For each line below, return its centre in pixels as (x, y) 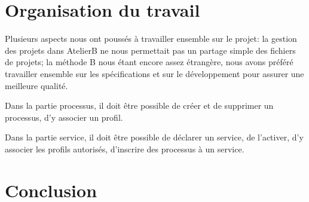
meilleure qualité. (36, 85)
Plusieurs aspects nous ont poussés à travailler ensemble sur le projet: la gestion (151, 39)
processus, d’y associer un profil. (64, 117)
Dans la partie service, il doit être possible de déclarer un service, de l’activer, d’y (154, 137)
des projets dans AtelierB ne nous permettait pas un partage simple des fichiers (150, 50)
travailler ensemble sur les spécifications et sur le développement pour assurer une (154, 73)
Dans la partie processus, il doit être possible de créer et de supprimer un (139, 105)
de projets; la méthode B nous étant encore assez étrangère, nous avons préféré (149, 62)
